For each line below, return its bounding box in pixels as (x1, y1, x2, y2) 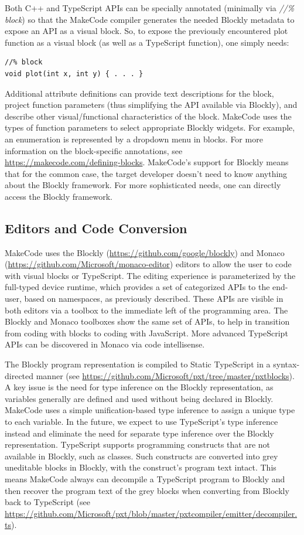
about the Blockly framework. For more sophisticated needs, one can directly (5, 179, 281, 191)
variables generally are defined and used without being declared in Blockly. (5, 392, 274, 404)
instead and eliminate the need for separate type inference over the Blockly (5, 427, 274, 439)
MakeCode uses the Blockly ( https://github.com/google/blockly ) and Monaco (5, 246, 285, 258)
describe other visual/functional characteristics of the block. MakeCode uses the (5, 110, 292, 122)
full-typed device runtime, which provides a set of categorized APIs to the (5, 281, 270, 293)
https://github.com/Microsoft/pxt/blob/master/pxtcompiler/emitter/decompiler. (5, 507, 298, 519)
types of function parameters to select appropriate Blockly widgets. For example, (5, 121, 295, 134)
